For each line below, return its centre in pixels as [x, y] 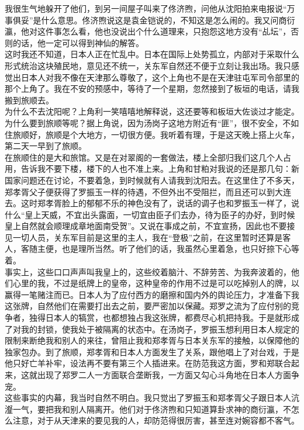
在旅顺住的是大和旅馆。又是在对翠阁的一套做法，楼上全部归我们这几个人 [144, 157]
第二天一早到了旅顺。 [46, 146]
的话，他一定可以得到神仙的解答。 [78, 42]
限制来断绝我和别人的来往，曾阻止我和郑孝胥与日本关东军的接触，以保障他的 [152, 340]
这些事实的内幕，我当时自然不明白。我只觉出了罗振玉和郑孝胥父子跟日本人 [148, 398]
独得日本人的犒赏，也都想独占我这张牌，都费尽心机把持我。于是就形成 [164, 318]
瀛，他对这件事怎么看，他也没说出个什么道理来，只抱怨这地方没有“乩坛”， [148, 31]
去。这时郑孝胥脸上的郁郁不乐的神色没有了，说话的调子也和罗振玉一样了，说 [152, 203]
